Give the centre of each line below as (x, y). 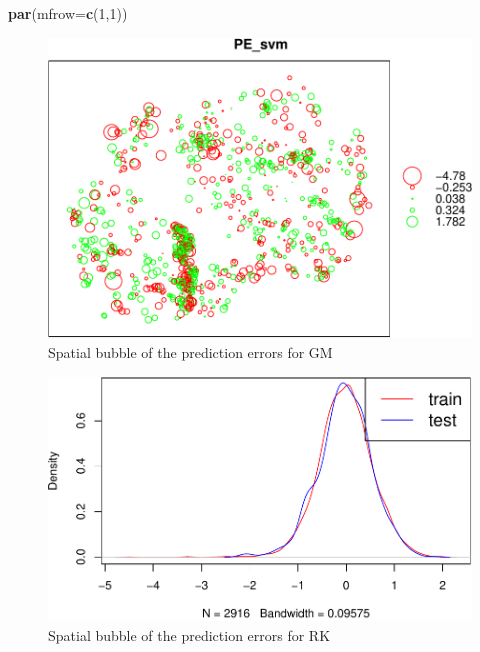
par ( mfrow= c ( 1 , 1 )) (68, 13)
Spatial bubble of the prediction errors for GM (190, 351)
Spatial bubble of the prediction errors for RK (189, 634)
